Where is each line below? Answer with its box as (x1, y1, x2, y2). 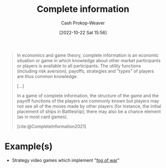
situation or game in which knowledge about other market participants (16, 57, 161, 63)
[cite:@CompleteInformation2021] (16, 123, 86, 129)
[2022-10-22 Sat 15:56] (59, 29, 107, 35)
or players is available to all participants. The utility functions (16, 63, 141, 69)
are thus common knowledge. (16, 73, 78, 79)
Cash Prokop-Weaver (61, 20, 105, 26)
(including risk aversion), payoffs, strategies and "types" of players (16, 68, 155, 74)
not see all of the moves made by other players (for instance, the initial (16, 103, 162, 109)
